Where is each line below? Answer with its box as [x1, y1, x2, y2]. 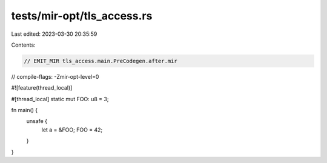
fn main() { [11, 107, 38, 114]
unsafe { [26, 118, 48, 125]
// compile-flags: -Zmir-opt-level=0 [11, 73, 99, 80]
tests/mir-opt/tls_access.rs [11, 9, 153, 22]
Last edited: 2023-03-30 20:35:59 [11, 30, 97, 38]
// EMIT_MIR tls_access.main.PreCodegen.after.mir [24, 58, 178, 64]
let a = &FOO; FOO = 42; [41, 126, 103, 133]
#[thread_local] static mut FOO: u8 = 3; [11, 95, 109, 102]
